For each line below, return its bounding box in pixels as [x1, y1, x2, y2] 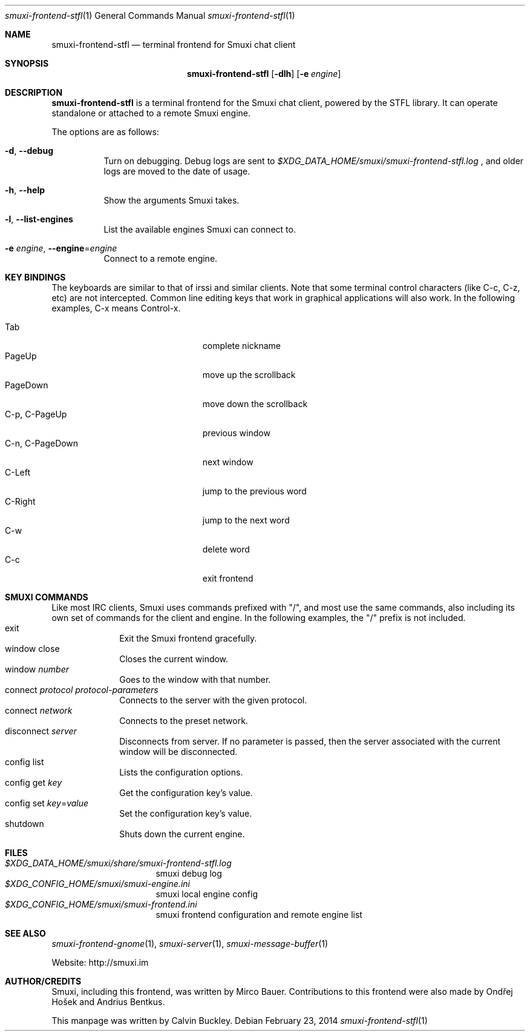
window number [5, 664, 69, 674]
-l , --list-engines [5, 214, 73, 224]
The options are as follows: [51, 127, 159, 137]
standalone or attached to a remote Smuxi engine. [51, 108, 251, 118]
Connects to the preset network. [119, 716, 248, 726]
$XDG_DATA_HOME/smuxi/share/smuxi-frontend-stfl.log [5, 858, 232, 868]
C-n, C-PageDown [5, 438, 79, 448]
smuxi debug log [155, 868, 222, 878]
